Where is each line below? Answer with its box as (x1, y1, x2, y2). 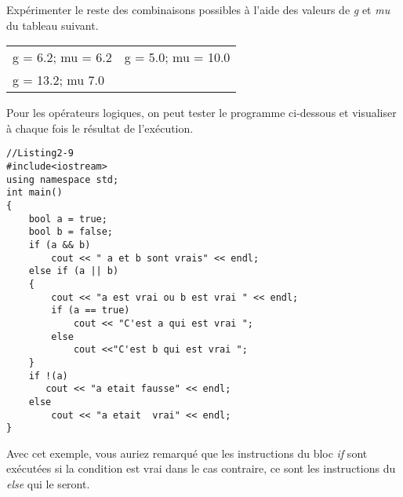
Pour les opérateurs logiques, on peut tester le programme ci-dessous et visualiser (6, 104, 397, 121)
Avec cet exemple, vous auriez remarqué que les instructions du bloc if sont (6, 444, 368, 461)
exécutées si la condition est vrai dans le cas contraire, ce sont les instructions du (6, 460, 396, 477)
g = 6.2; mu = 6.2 (13, 48, 112, 67)
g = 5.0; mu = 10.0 (124, 48, 231, 67)
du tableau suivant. (6, 16, 99, 33)
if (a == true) (51, 305, 130, 316)
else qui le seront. (6, 476, 90, 492)
